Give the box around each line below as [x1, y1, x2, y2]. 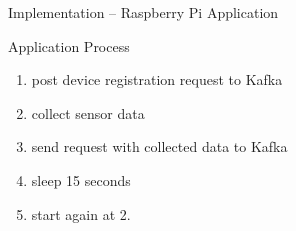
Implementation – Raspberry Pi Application [8, 2, 279, 22]
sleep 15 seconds [31, 169, 131, 190]
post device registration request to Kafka [31, 69, 283, 90]
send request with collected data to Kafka [31, 136, 288, 157]
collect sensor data [31, 102, 145, 123]
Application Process [8, 35, 130, 56]
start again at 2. [31, 203, 131, 224]
